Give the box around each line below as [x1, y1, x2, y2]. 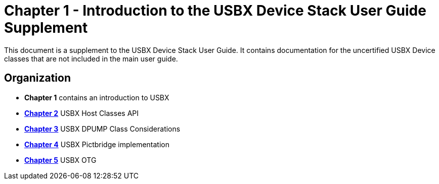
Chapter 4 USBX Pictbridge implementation [24, 140, 169, 149]
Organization [4, 72, 71, 85]
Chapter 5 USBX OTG [24, 155, 97, 164]
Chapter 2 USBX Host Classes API [24, 108, 139, 117]
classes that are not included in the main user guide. [4, 54, 178, 63]
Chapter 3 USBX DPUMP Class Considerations [24, 124, 181, 133]
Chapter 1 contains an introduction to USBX [24, 93, 169, 102]
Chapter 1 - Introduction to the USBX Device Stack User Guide [4, 2, 426, 19]
